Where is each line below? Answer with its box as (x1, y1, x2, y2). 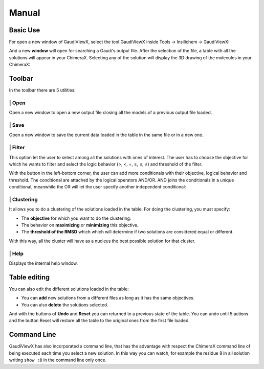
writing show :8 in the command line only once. (9, 357, 107, 363)
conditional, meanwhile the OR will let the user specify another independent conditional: (9, 184, 186, 190)
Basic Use (9, 26, 40, 34)
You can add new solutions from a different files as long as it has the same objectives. (21, 295, 195, 301)
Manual (9, 7, 41, 18)
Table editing (9, 273, 50, 281)
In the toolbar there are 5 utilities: (9, 87, 76, 93)
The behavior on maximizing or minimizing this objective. (21, 222, 139, 228)
